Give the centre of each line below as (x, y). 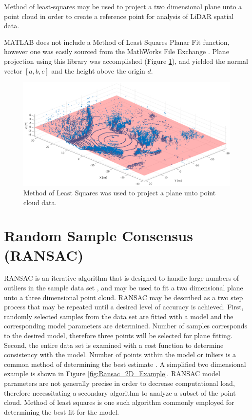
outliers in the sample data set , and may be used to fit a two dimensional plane (124, 288)
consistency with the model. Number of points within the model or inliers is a (120, 354)
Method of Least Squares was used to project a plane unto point (120, 192)
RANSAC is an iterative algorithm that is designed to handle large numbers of (122, 278)
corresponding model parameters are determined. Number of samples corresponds (126, 326)
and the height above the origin (98, 70)
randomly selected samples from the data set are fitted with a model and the (119, 316)
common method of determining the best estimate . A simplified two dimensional (125, 364)
